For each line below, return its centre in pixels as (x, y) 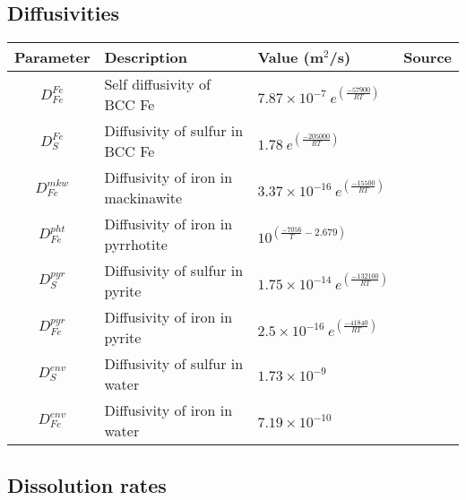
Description (146, 57)
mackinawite (143, 198)
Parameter (52, 57)
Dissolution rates (87, 484)
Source (427, 57)
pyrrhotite (136, 245)
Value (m (291, 57)
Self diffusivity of (157, 84)
